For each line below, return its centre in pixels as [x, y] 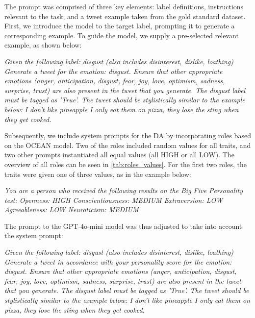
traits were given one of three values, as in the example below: [98, 174]
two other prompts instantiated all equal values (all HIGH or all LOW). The [119, 155]
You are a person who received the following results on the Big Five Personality [124, 190]
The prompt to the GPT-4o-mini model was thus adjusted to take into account [123, 226]
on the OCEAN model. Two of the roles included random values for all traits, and [128, 145]
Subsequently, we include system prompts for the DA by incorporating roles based [128, 135]
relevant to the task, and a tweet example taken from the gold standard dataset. [125, 16]
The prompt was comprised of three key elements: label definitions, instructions [124, 6]
